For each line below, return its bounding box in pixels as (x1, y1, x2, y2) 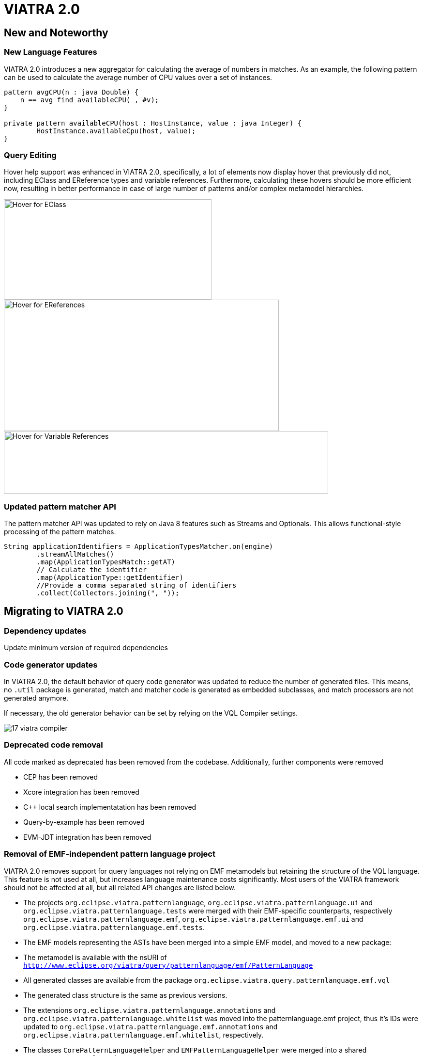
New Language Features (4, 47, 97, 57)
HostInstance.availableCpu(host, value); (36, 127, 196, 135)
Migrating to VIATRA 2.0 (4, 605, 123, 618)
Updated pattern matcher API (4, 501, 116, 512)
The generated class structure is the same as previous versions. (23, 991, 227, 999)
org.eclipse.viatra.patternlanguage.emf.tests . (23, 923, 205, 931)
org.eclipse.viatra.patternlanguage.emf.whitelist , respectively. (23, 1030, 264, 1039)
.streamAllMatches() (36, 550, 114, 559)
